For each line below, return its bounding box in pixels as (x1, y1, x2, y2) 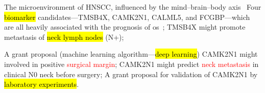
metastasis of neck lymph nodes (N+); (4, 31, 124, 42)
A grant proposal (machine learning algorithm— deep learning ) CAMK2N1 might (4, 49, 258, 59)
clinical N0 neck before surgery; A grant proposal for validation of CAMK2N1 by (4, 68, 258, 79)
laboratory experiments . (4, 79, 79, 89)
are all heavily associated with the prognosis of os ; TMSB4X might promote (4, 21, 246, 32)
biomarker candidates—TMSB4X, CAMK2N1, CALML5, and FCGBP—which (4, 11, 250, 22)
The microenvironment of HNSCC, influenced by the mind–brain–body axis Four (4, 2, 261, 12)
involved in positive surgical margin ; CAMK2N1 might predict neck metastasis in (4, 58, 259, 69)
